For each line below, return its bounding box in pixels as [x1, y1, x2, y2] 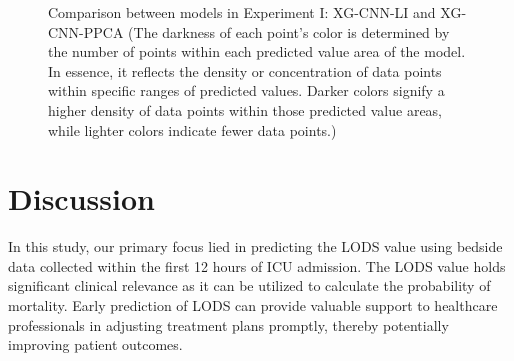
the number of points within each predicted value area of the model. [48, 41, 466, 62]
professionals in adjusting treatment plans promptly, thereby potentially [8, 314, 449, 335]
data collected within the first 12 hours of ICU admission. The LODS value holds [8, 255, 506, 276]
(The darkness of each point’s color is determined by [128, 21, 450, 42]
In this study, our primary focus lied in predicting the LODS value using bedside [8, 236, 503, 257]
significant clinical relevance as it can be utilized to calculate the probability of [8, 275, 491, 296]
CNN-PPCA [48, 21, 124, 42]
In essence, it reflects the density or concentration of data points [48, 60, 442, 81]
